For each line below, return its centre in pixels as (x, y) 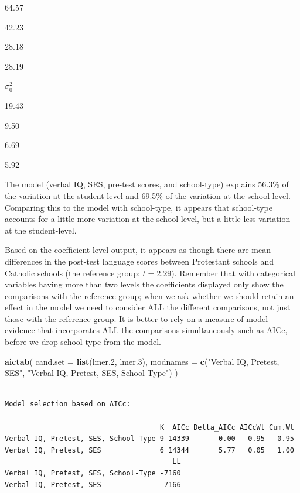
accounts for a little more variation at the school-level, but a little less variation (148, 219)
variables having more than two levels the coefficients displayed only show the (144, 284)
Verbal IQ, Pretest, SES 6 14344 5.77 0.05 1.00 (149, 450)
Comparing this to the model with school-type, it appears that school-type (139, 207)
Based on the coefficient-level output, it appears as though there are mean (138, 250)
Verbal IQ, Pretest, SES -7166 (93, 485)
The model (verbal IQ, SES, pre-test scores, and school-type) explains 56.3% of (147, 184)
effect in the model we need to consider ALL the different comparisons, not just (148, 307)
